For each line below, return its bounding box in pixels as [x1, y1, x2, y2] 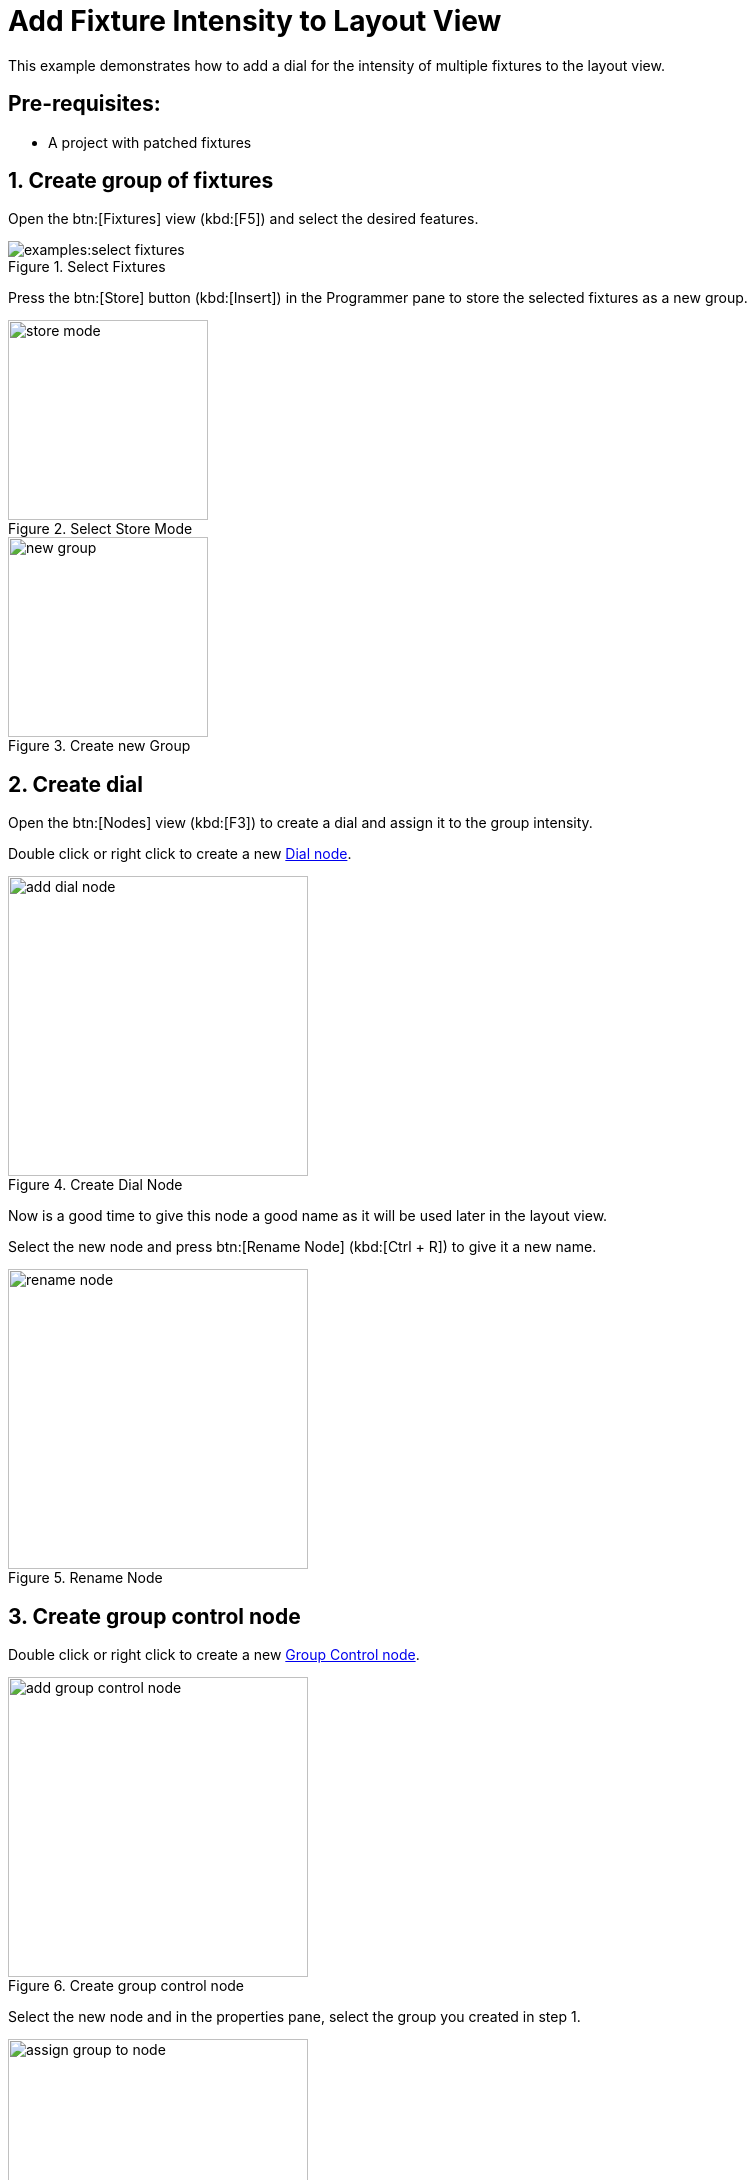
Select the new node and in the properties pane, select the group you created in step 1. [8, 2008, 581, 2026]
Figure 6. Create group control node [8, 1977, 245, 1995]
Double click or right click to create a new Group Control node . [8, 1646, 420, 1664]
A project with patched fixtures [48, 133, 252, 151]
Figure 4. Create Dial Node [8, 1176, 183, 1194]
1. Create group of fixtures [8, 168, 274, 194]
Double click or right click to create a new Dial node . [8, 845, 352, 863]
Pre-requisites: [8, 91, 161, 117]
